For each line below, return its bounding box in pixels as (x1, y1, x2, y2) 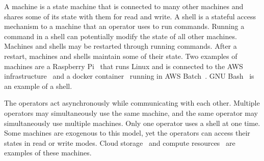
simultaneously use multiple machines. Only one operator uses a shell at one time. (4, 117, 260, 128)
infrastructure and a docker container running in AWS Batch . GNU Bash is (4, 71, 254, 81)
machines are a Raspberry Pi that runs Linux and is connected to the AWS (4, 60, 243, 71)
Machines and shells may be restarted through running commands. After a (4, 41, 237, 51)
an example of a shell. (4, 80, 72, 91)
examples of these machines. (4, 147, 92, 158)
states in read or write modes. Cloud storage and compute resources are (4, 137, 235, 148)
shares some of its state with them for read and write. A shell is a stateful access (4, 11, 256, 21)
